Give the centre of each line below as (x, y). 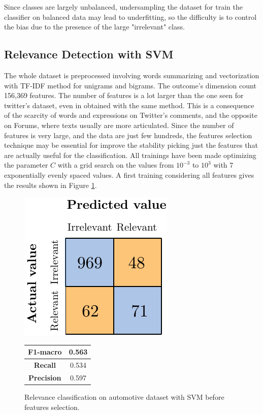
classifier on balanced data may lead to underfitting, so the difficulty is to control (130, 17)
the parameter (26, 165)
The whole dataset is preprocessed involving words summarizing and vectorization (132, 75)
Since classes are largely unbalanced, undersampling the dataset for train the (123, 7)
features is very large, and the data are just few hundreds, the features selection (128, 135)
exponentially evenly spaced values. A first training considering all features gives (129, 174)
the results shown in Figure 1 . (51, 185)
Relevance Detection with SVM (89, 54)
